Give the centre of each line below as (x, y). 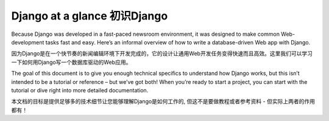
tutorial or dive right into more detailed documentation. (80, 90)
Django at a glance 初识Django (90, 16)
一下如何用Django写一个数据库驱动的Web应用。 (71, 62)
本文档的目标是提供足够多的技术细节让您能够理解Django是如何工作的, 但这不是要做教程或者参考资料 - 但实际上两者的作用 (163, 102)
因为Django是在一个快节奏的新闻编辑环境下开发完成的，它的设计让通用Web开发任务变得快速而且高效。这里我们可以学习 (162, 54)
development (28, 42)
